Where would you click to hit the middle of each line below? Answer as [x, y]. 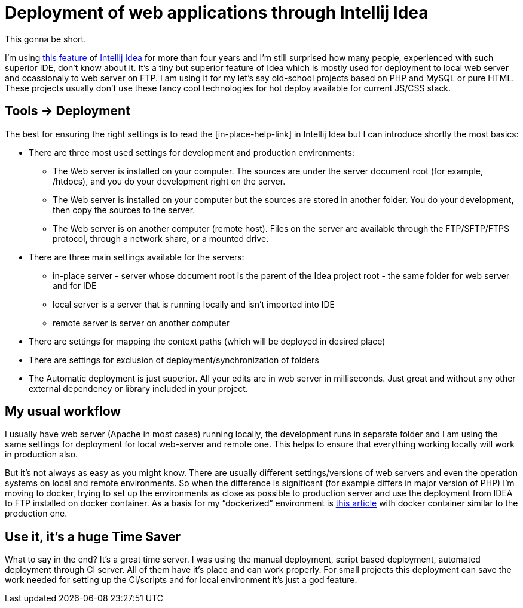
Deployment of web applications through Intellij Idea [217, 13]
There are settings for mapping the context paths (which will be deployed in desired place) [207, 341]
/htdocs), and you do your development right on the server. [169, 181]
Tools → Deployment [68, 111]
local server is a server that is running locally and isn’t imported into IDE [194, 304]
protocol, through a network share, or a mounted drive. [161, 238]
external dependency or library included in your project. [138, 388]
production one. [36, 514]
